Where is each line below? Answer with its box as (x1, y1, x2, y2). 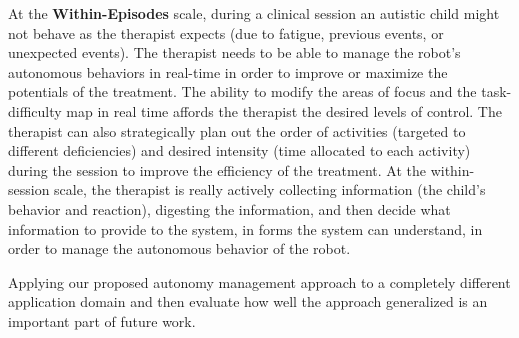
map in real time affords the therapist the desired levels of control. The (66, 100, 502, 121)
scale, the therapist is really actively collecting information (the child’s (54, 179, 486, 200)
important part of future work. (8, 310, 196, 331)
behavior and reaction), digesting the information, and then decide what (8, 198, 451, 219)
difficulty (8, 100, 62, 121)
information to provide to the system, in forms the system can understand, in (8, 218, 483, 239)
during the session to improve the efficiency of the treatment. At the (8, 159, 426, 180)
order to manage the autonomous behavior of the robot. (8, 238, 351, 259)
